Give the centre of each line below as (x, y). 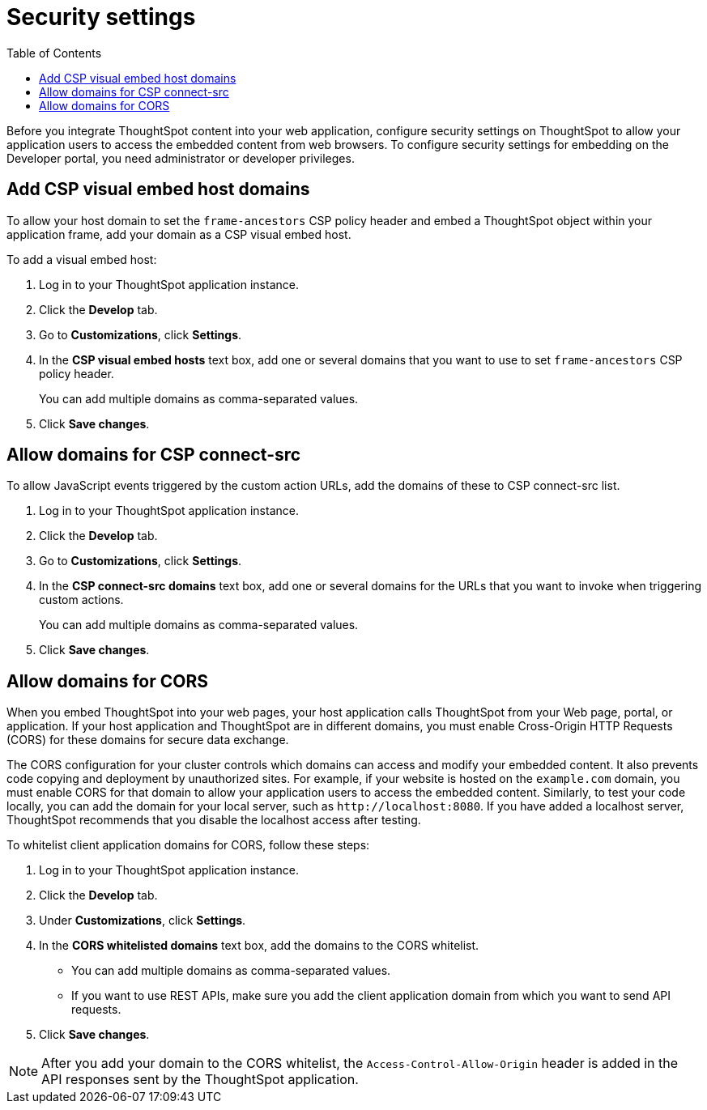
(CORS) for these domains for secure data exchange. (148, 740)
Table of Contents (54, 53)
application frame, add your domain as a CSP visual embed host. (179, 234)
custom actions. (81, 600)
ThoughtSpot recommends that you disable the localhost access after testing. (214, 820)
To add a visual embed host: (82, 259)
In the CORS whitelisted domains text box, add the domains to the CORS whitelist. (259, 946)
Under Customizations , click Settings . (143, 921)
